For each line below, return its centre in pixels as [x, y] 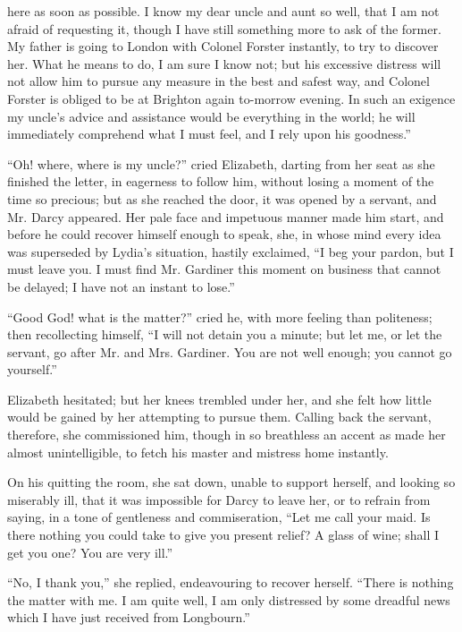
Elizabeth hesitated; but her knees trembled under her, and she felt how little [219, 399]
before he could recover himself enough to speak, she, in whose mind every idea [224, 234]
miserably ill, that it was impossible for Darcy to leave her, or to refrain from [219, 499]
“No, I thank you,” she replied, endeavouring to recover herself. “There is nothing [231, 582]
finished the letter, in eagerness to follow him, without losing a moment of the [221, 181]
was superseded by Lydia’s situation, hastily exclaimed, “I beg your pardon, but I [231, 251]
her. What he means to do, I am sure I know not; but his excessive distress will [224, 63]
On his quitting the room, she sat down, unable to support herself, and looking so [231, 482]
